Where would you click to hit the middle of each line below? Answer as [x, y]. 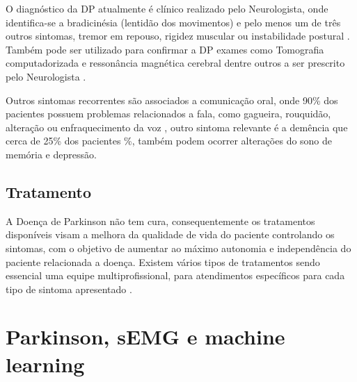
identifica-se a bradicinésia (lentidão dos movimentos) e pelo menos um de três [173, 22]
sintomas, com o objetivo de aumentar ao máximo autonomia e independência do [178, 248]
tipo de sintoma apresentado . [69, 289]
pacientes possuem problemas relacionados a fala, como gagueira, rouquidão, [168, 114]
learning [45, 364]
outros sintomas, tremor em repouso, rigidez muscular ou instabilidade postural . [178, 36]
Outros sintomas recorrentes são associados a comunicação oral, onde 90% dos [172, 100]
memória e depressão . [51, 154]
